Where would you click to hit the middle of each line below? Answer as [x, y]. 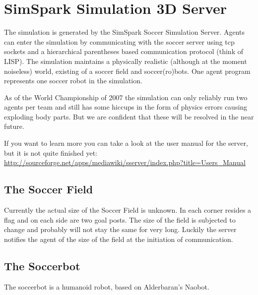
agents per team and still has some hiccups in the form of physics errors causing [126, 107]
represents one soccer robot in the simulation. [73, 81]
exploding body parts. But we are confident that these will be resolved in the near [129, 116]
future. [14, 126]
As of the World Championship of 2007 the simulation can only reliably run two [126, 97]
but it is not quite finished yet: [51, 152]
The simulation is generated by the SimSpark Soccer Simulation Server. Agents [124, 32]
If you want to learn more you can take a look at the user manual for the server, [126, 143]
